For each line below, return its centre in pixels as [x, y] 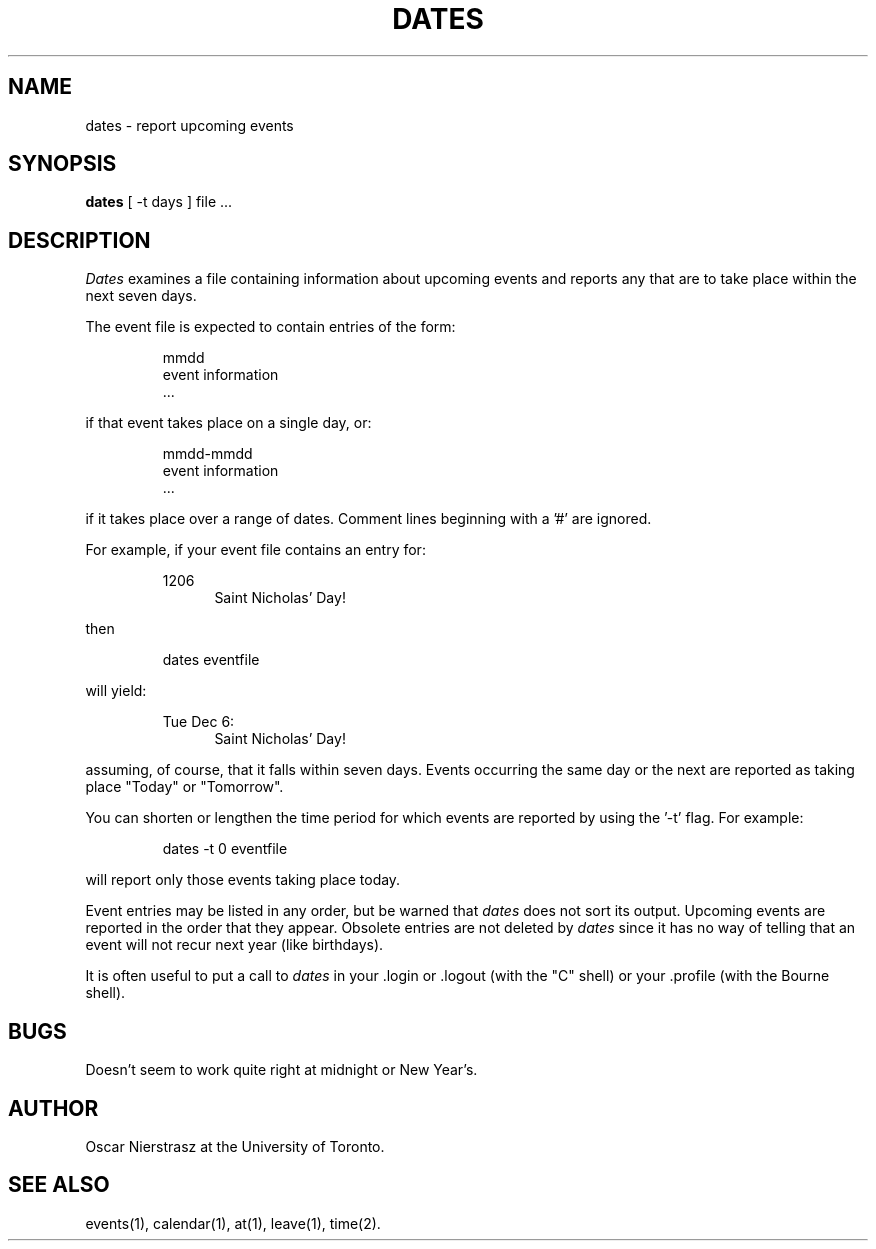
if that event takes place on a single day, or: [228, 423]
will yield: [116, 691]
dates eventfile [211, 660]
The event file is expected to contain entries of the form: [270, 327]
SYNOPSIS [62, 164]
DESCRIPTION [79, 240]
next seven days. [141, 296]
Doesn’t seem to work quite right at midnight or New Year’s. [281, 1070]
